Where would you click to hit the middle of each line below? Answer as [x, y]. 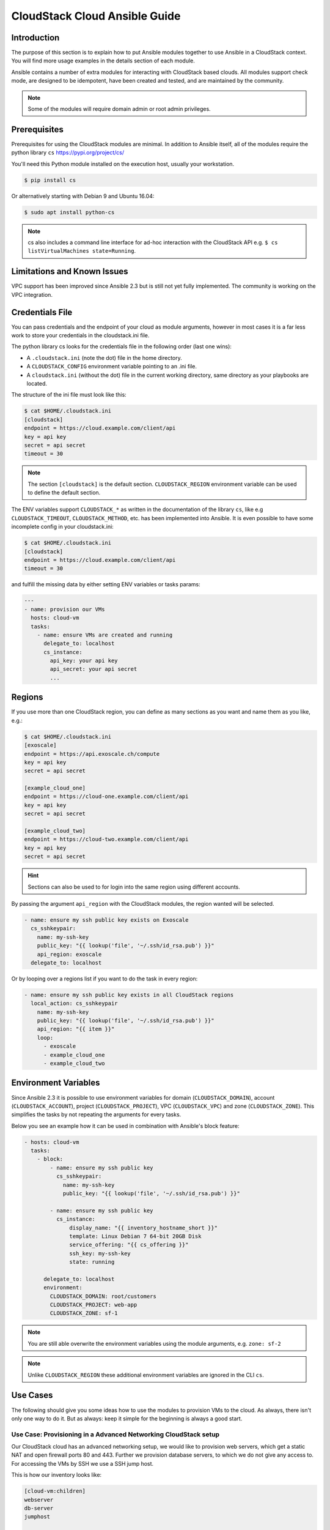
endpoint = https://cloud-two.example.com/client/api [106, 839]
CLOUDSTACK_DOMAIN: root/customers [103, 1296]
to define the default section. [64, 493]
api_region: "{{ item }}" [76, 1029]
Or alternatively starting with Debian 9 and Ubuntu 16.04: [83, 196]
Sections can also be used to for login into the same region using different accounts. [134, 887]
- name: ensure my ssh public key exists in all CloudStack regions [129, 995]
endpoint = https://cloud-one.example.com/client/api [106, 797]
